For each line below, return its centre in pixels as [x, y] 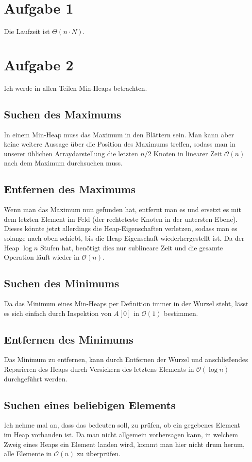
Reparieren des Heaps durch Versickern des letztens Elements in [99, 369]
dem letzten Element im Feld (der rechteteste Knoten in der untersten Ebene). [121, 219]
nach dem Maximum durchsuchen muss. [63, 163]
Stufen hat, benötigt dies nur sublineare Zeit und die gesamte [131, 247]
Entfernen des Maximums [70, 189]
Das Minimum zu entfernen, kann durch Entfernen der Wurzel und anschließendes [126, 359]
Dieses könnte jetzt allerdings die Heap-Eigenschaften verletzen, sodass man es [121, 228]
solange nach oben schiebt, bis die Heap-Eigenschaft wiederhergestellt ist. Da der [124, 238]
